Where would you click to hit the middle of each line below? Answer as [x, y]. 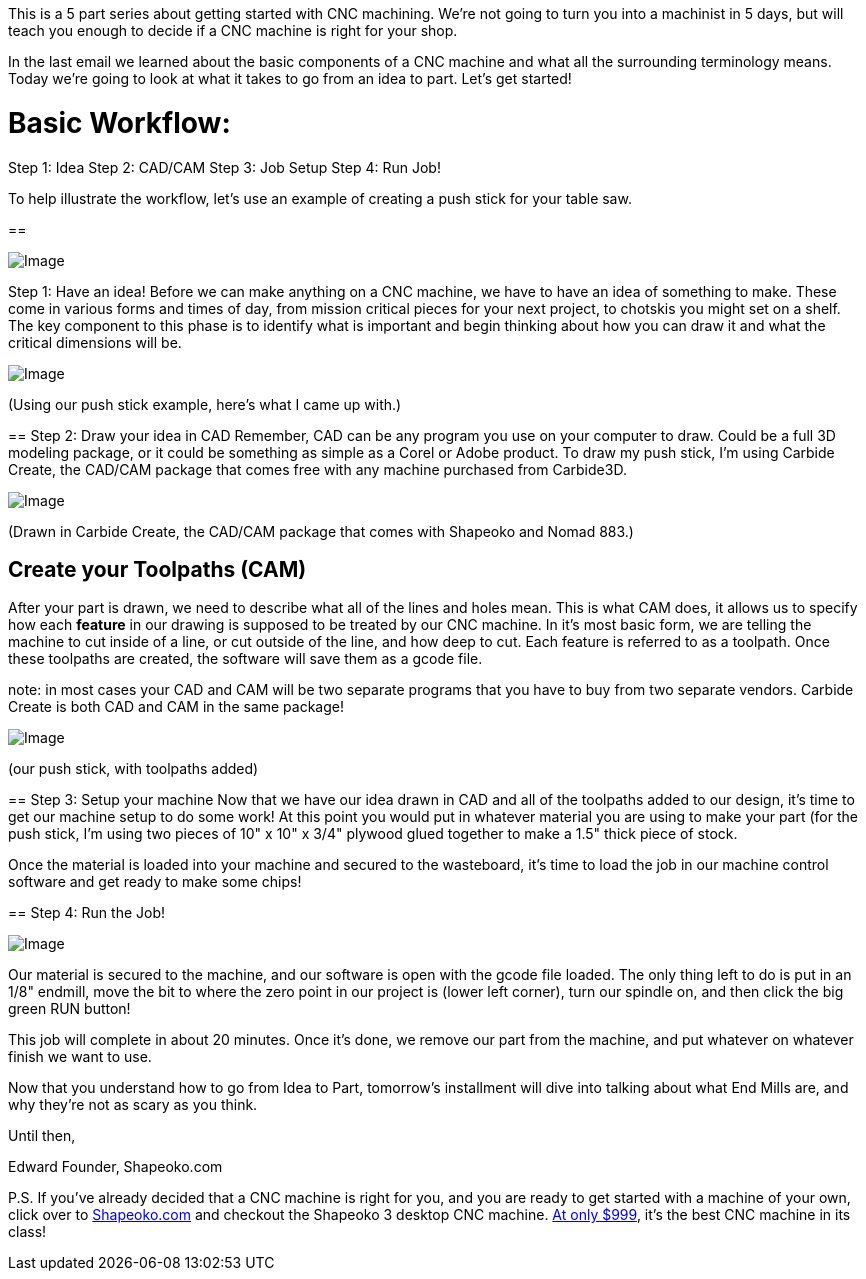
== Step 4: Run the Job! [87, 913]
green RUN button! [69, 1009]
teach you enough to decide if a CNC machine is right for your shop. [233, 30]
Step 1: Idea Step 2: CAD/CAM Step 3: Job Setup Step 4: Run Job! [224, 167]
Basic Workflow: [119, 122]
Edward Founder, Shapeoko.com [115, 1167]
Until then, [42, 1136]
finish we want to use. [80, 1057]
